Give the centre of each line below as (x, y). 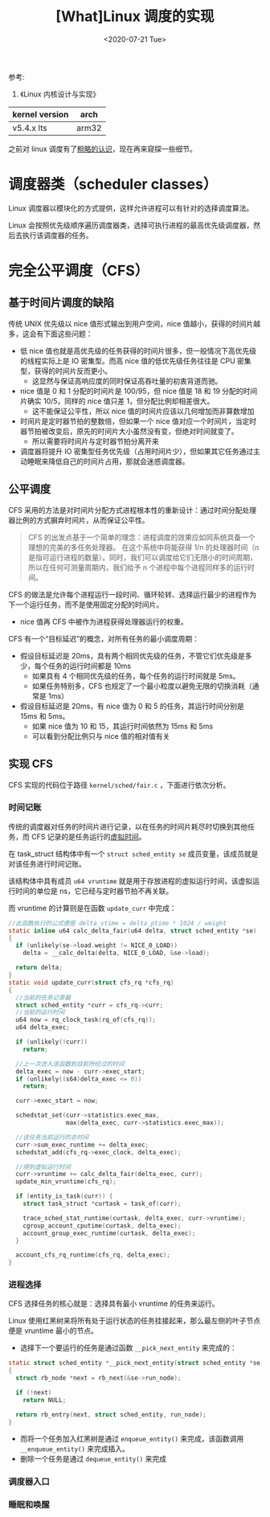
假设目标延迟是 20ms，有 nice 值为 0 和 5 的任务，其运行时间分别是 (132, 706)
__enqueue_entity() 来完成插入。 (75, 1449)
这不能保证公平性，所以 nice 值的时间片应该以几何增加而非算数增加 (143, 411)
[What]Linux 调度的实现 (135, 16)
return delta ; (39, 968)
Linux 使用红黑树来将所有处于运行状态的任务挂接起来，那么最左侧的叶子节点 (135, 1321)
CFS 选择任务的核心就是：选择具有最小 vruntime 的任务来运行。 (114, 1304)
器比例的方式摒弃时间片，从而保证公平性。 (79, 520)
